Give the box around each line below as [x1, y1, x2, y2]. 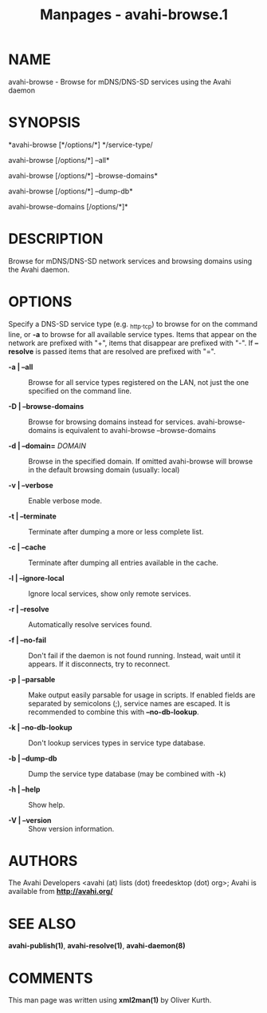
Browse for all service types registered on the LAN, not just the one [28, 377, 249, 387]
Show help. [28, 800, 65, 809]
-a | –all [8, 362, 33, 371]
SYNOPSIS [8, 113, 81, 132]
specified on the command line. [28, 386, 132, 395]
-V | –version [8, 815, 52, 824]
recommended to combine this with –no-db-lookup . [28, 707, 199, 717]
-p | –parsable [8, 674, 56, 684]
